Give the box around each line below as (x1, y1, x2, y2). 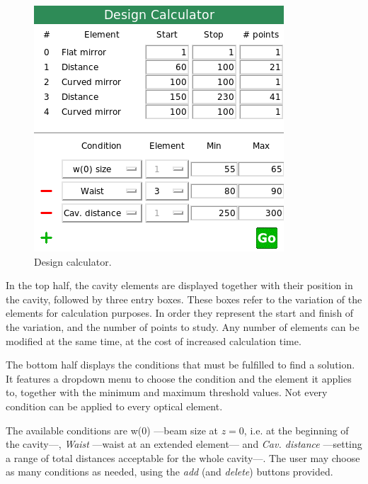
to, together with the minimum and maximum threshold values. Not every (6, 385, 328, 400)
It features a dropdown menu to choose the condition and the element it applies (6, 371, 352, 385)
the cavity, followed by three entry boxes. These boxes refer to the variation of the (6, 291, 362, 306)
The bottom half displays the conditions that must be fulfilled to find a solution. (6, 357, 355, 372)
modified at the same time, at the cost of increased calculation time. (6, 333, 301, 348)
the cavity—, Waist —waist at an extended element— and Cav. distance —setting (6, 437, 362, 451)
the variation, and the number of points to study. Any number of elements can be (6, 319, 360, 334)
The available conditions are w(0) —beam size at (6, 422, 218, 437)
